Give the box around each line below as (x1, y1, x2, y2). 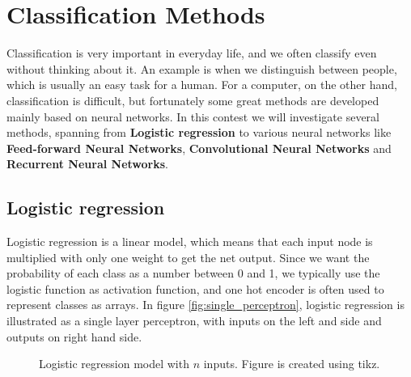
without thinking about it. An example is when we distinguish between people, (6, 60, 397, 77)
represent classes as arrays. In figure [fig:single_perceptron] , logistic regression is (6, 296, 405, 313)
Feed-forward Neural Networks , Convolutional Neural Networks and (6, 139, 392, 156)
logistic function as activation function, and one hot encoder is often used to (6, 280, 384, 297)
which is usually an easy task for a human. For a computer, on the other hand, (6, 76, 397, 93)
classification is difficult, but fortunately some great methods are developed (6, 91, 379, 108)
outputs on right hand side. (6, 328, 142, 345)
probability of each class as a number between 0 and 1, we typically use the (6, 265, 380, 282)
